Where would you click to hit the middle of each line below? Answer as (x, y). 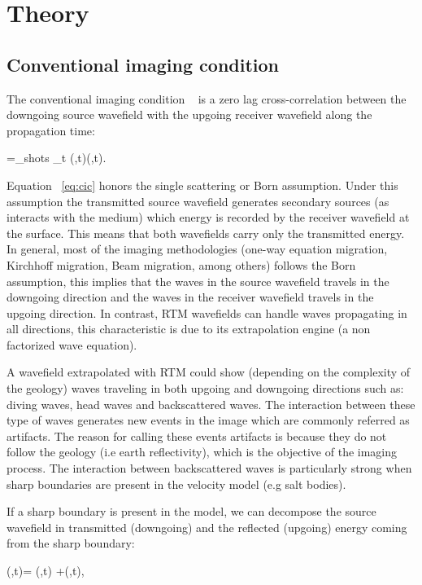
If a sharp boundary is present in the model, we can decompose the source (191, 511)
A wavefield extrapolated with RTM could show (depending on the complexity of (209, 372)
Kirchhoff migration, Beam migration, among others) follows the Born (181, 264)
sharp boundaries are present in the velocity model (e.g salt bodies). (176, 484)
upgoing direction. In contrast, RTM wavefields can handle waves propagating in (207, 312)
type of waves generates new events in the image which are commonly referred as (208, 420)
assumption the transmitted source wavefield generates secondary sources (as (198, 201)
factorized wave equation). (72, 344)
